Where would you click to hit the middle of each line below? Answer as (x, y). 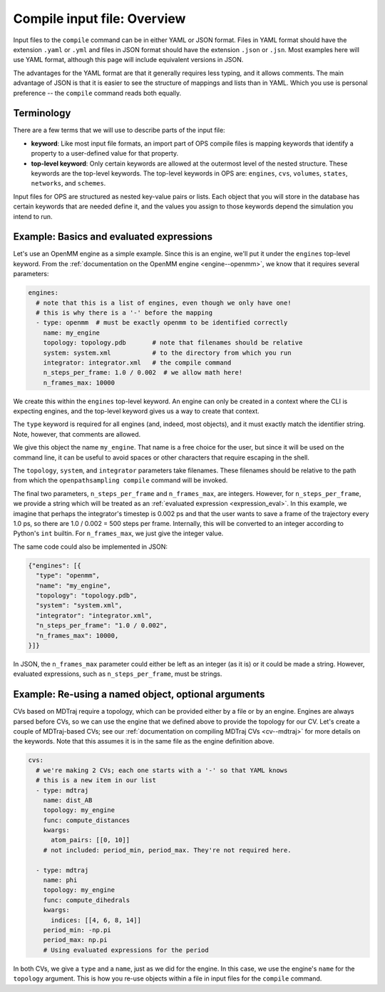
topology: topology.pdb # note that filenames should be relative (173, 343)
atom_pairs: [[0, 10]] (91, 840)
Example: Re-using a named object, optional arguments (139, 695)
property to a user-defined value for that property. (105, 153)
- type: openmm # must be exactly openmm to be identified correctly (162, 323)
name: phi (60, 880)
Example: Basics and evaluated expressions (113, 237)
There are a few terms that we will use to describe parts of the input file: (119, 130)
